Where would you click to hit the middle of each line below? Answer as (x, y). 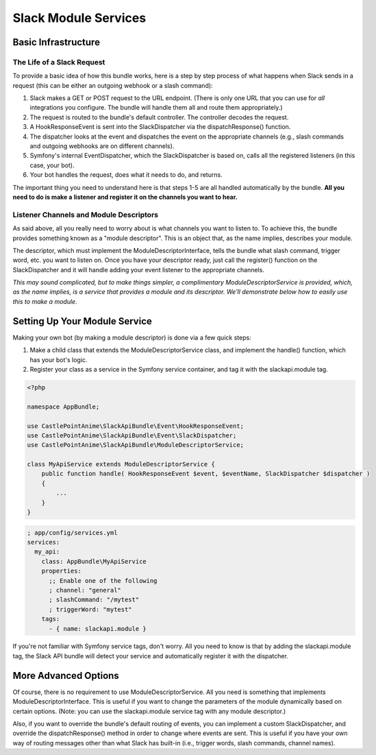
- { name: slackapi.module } (98, 628)
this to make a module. (45, 301)
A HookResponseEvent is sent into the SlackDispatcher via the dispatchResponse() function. (160, 127)
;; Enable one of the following (103, 580)
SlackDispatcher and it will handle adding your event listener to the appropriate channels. (139, 269)
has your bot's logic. (59, 359)
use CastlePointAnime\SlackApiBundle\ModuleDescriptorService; (136, 445)
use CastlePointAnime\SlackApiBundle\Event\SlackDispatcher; (132, 435)
